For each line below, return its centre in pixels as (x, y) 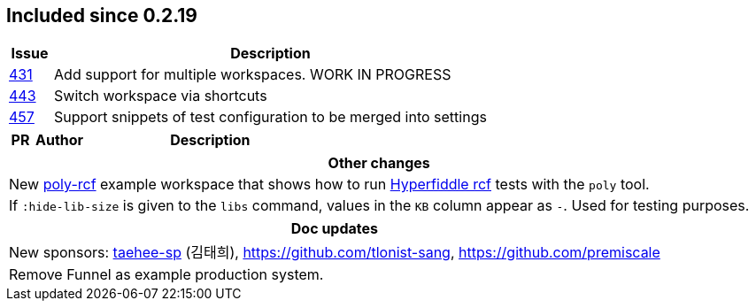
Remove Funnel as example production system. (166, 275)
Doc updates (334, 229)
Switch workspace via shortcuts (161, 96)
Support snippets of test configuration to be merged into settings (270, 117)
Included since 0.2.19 (102, 15)
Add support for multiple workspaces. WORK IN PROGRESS (253, 75)
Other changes (379, 163)
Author (60, 140)
